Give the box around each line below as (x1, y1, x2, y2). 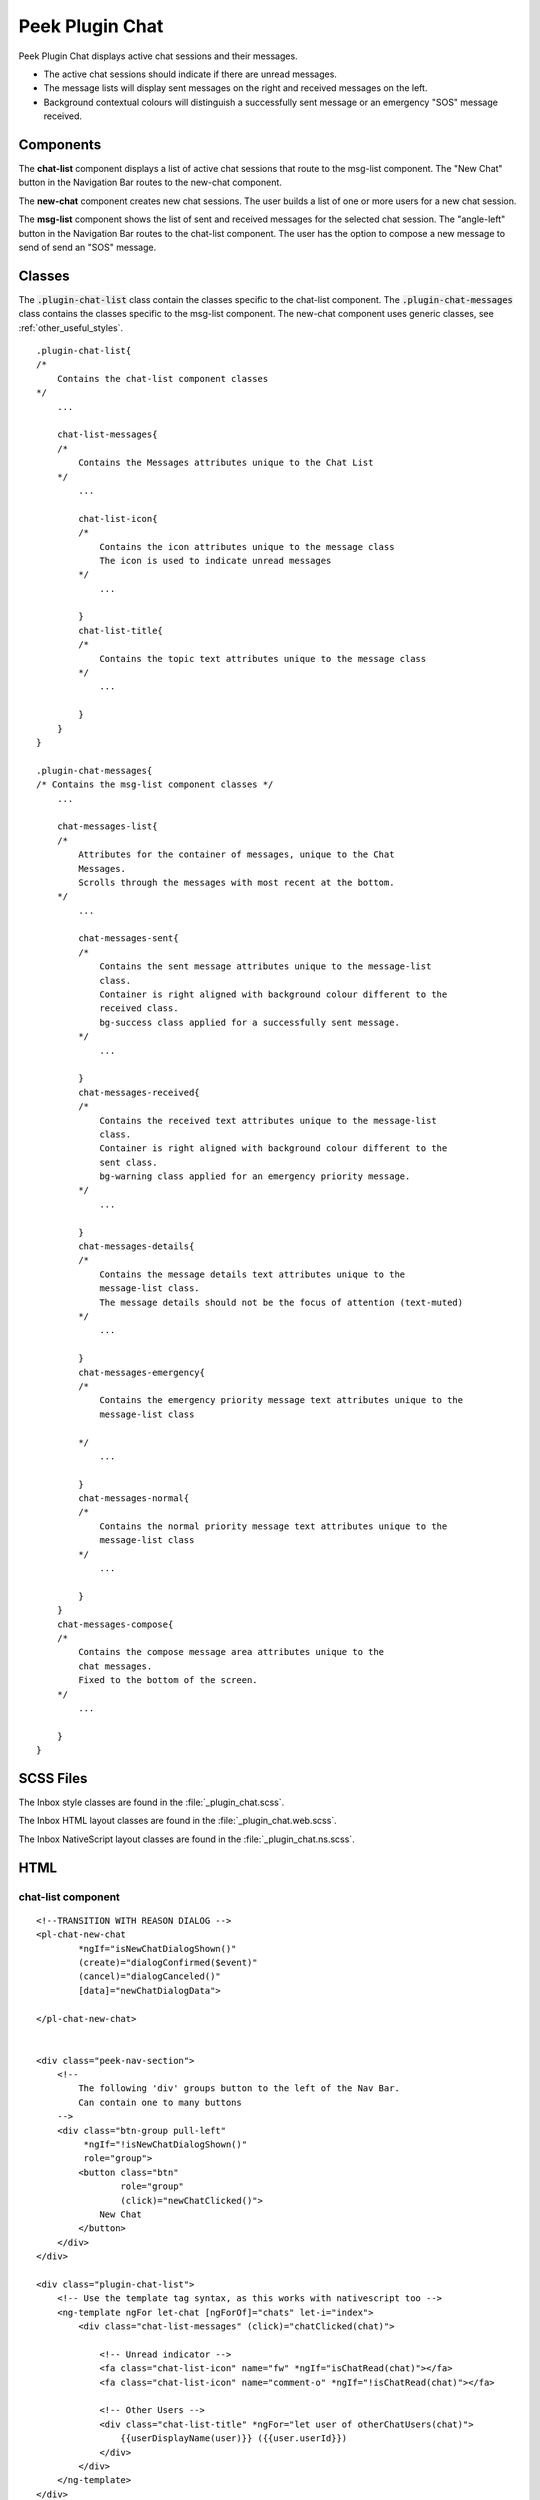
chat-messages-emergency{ (78, 1366, 205, 1378)
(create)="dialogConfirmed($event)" (78, 1956, 259, 1968)
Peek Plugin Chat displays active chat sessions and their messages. (18, 50, 299, 62)
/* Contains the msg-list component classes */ (36, 779, 274, 790)
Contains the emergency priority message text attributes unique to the (99, 1395, 464, 1406)
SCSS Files (18, 1770, 88, 1787)
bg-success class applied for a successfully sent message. (99, 1016, 400, 1028)
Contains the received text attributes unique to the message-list (99, 1115, 437, 1126)
